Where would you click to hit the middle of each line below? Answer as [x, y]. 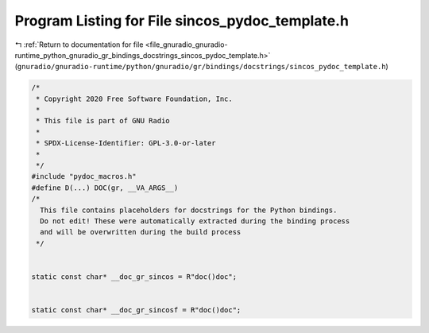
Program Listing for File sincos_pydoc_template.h [182, 21]
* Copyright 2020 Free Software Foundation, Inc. [135, 99]
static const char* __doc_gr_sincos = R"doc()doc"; [134, 277]
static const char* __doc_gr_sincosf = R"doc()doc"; [136, 310]
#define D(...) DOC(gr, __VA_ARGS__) [105, 188]
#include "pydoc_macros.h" [84, 176]
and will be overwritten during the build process [141, 232]
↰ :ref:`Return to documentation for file [79, 45]
